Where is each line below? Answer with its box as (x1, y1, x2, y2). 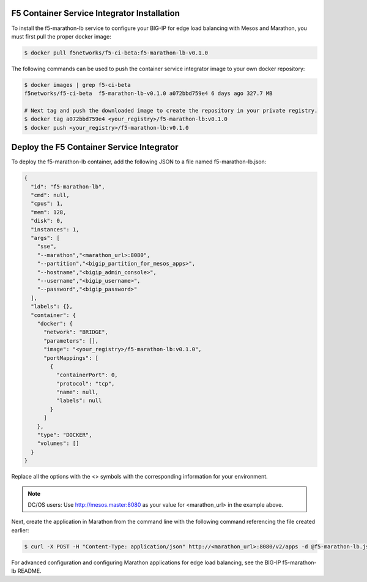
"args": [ (31, 234, 61, 242)
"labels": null (56, 397, 102, 404)
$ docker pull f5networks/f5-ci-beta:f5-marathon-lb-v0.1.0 (24, 49, 209, 56)
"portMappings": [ (43, 354, 99, 361)
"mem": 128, (31, 209, 67, 215)
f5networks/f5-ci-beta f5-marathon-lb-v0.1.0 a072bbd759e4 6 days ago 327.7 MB (24, 90, 273, 97)
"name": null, (56, 389, 99, 396)
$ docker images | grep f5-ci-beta (24, 81, 131, 88)
